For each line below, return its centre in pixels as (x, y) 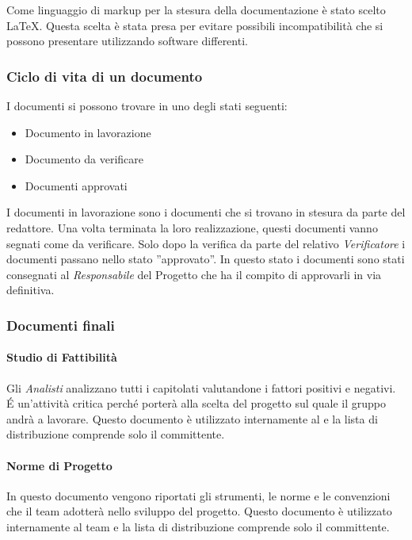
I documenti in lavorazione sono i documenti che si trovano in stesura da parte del (206, 212)
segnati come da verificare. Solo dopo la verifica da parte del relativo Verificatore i (206, 243)
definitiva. (31, 290)
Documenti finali (61, 325)
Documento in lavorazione (88, 132)
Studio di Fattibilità (62, 357)
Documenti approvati (76, 185)
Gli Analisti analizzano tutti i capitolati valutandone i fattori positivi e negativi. (201, 387)
